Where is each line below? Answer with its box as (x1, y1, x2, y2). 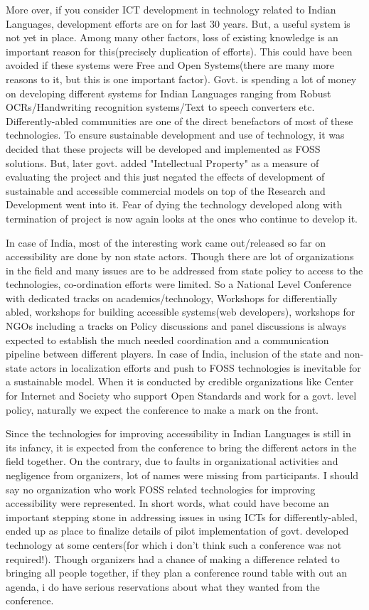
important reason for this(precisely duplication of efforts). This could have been (6, 43, 353, 58)
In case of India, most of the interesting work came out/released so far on (6, 235, 326, 250)
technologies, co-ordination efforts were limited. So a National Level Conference (6, 277, 352, 291)
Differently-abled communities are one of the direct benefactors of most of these (6, 113, 353, 128)
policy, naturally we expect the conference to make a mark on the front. (6, 402, 319, 417)
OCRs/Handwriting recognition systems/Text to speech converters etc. (6, 100, 315, 114)
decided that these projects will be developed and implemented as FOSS (6, 141, 321, 156)
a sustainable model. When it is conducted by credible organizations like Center (6, 374, 354, 389)
